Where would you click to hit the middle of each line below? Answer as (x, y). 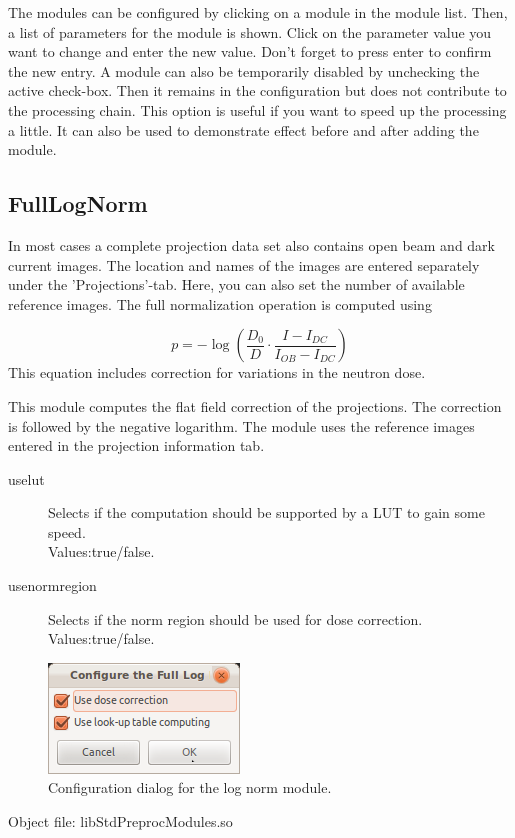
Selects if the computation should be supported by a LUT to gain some (266, 512)
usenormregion (52, 585)
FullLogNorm (78, 203)
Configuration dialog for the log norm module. (190, 787)
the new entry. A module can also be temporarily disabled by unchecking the (244, 70)
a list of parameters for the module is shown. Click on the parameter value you (250, 31)
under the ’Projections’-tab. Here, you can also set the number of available (236, 284)
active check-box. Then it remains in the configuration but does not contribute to (257, 90)
